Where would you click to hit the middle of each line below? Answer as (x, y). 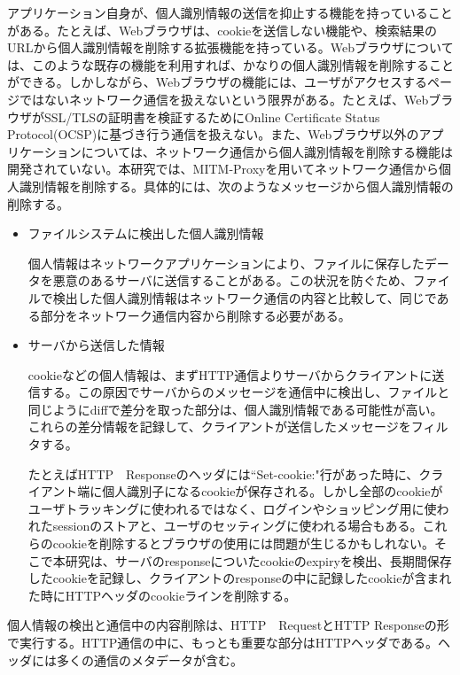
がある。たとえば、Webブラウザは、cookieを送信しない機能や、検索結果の (222, 30)
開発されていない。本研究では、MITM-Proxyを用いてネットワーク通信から (223, 169)
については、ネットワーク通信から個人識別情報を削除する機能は (267, 151)
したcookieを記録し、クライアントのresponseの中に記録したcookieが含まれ (240, 578)
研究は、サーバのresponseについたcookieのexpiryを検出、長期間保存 (258, 560)
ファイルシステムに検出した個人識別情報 (146, 233)
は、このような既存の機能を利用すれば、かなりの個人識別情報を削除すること (230, 64)
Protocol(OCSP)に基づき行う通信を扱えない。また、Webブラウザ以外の (213, 134)
